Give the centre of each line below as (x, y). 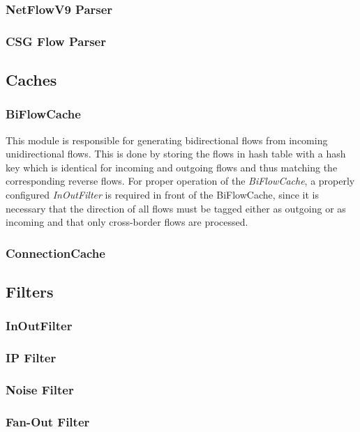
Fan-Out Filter (48, 421)
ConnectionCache (55, 253)
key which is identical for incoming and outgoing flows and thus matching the (172, 167)
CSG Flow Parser (56, 41)
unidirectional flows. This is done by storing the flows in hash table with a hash (176, 154)
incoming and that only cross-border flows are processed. (127, 222)
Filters (30, 292)
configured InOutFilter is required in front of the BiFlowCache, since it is (162, 195)
